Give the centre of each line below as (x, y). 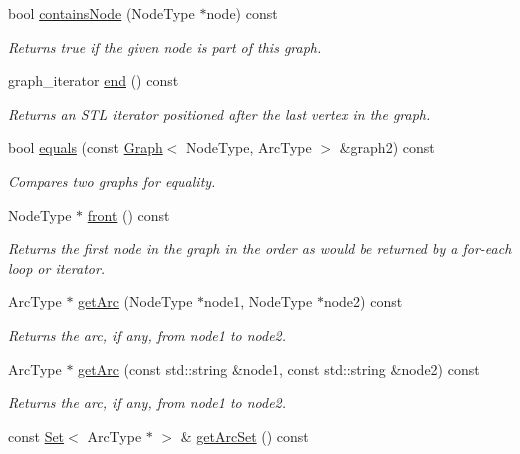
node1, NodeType (258, 301)
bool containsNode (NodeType (101, 13)
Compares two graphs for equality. (112, 180)
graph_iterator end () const (93, 80)
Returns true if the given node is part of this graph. (165, 46)
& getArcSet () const (244, 435)
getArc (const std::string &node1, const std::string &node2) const (279, 368)
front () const (128, 214)
